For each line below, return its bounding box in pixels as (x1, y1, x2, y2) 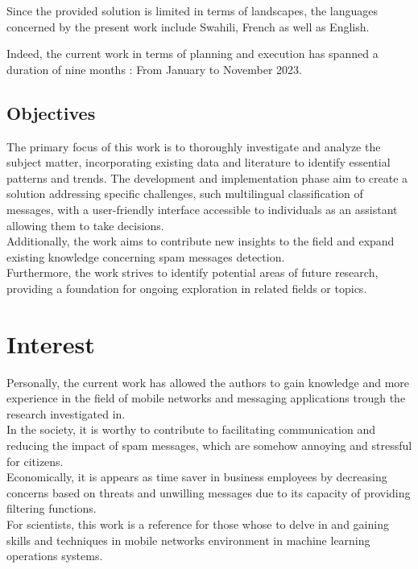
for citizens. (6, 452, 64, 469)
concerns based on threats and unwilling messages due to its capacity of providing (6, 484, 411, 501)
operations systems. (6, 547, 103, 564)
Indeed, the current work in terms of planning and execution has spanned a (6, 45, 379, 62)
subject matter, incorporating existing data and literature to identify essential (6, 154, 391, 171)
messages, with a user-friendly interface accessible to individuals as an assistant (6, 200, 398, 217)
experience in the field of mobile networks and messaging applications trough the (6, 390, 406, 406)
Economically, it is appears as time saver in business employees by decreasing (6, 468, 387, 485)
